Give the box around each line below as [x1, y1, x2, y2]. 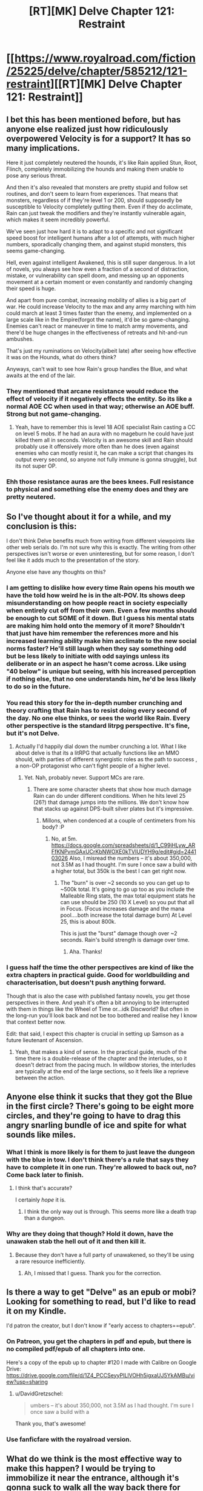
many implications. [6, 143, 81, 153]
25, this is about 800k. [60, 918, 116, 925]
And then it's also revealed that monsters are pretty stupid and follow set [6, 184, 188, 191]
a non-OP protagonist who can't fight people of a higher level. [15, 762, 170, 770]
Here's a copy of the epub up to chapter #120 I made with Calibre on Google [6, 1358, 197, 1366]
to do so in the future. [6, 682, 71, 691]
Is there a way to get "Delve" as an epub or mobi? [6, 1287, 197, 1297]
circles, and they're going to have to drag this [6, 1110, 181, 1121]
